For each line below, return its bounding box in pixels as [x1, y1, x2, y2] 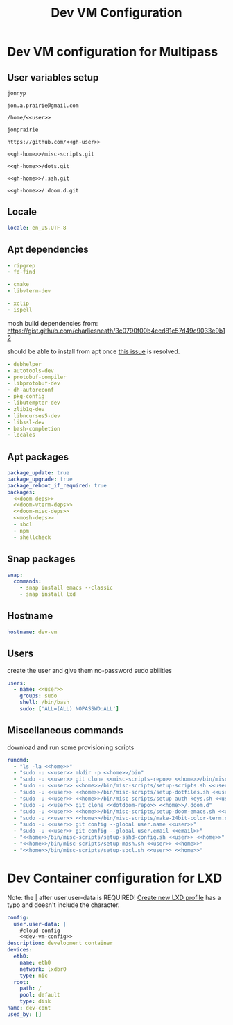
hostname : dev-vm [7, 628, 58, 635]
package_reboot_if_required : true [7, 482, 107, 489]
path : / [19, 985, 42, 992]
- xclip [7, 300, 30, 307]
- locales [7, 432, 36, 439]
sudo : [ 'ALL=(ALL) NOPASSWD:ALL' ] [19, 706, 119, 712]
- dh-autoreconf [7, 387, 54, 394]
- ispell [7, 306, 33, 313]
